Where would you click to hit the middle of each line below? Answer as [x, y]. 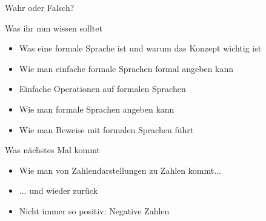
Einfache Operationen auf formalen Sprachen [102, 89]
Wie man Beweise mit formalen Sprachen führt [106, 129]
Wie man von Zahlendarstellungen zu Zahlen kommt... [120, 170]
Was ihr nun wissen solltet [54, 28]
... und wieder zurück [58, 190]
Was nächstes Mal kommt [52, 150]
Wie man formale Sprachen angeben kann [97, 109]
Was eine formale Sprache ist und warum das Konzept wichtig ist [140, 48]
